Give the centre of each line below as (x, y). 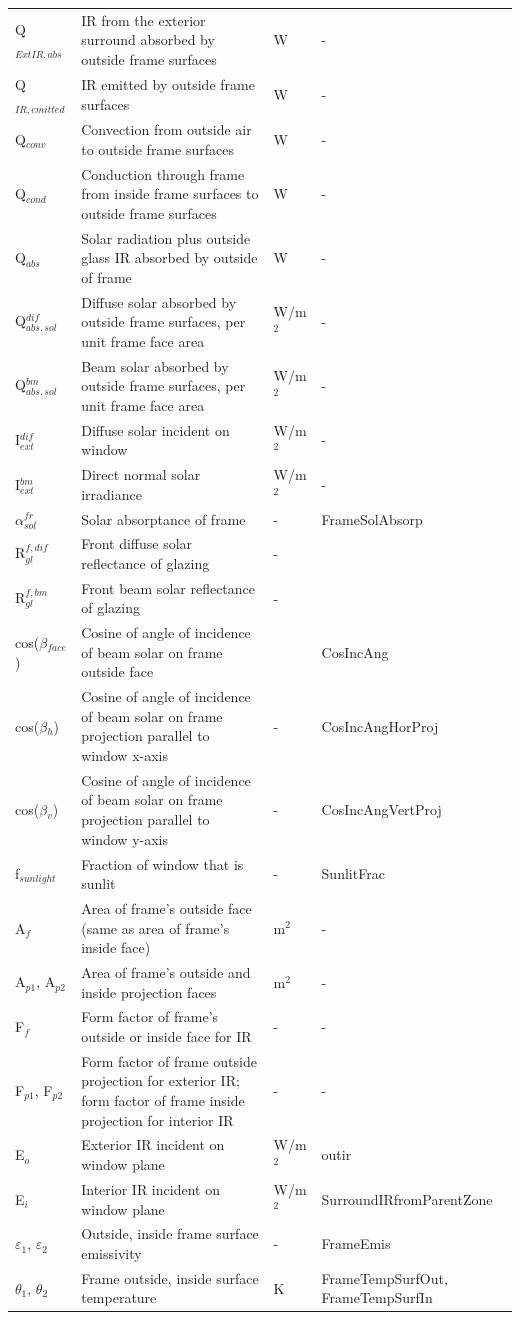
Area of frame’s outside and (166, 971)
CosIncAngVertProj (381, 809)
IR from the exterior (143, 19)
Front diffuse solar (137, 543)
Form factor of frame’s (150, 1016)
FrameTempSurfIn (377, 1297)
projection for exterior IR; (160, 1080)
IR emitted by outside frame (168, 84)
